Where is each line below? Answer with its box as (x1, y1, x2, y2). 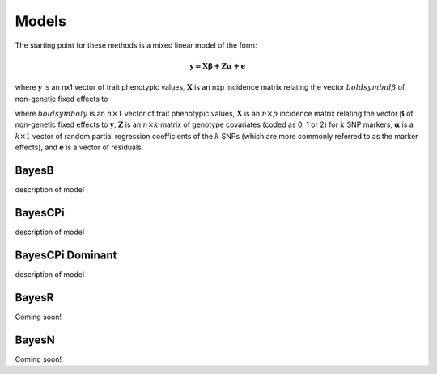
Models (15, 12, 66, 30)
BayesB (15, 163, 54, 177)
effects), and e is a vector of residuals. (15, 142, 144, 153)
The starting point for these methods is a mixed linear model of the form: (15, 40, 257, 50)
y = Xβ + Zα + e (189, 61, 246, 70)
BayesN (15, 333, 56, 347)
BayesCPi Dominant (15, 248, 117, 262)
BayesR (15, 291, 54, 305)
